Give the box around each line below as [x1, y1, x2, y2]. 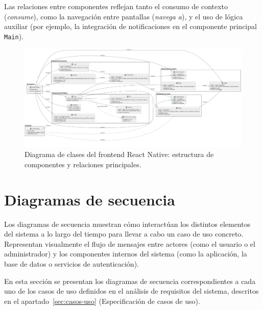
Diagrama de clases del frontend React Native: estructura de [25, 149, 214, 160]
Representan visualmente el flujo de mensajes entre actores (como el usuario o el [4, 238, 255, 249]
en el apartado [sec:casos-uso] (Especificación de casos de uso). [4, 295, 200, 306]
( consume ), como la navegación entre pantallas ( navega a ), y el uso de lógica [4, 11, 243, 21]
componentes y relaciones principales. [25, 159, 141, 169]
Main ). [4, 31, 23, 41]
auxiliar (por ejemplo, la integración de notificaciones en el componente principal [4, 21, 257, 32]
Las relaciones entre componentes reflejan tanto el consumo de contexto [4, 1, 228, 11]
